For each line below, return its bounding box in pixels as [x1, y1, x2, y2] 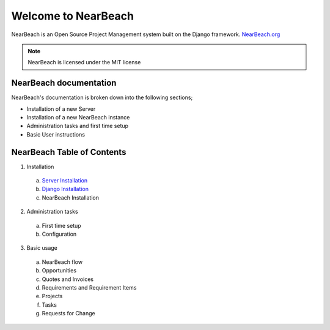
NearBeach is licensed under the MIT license [28, 59, 141, 66]
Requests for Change [42, 310, 95, 317]
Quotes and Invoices [42, 276, 94, 283]
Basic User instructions [26, 130, 86, 138]
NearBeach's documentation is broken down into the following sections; [11, 94, 193, 101]
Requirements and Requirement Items [42, 284, 137, 291]
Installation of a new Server [26, 105, 96, 113]
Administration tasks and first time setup [26, 122, 128, 130]
